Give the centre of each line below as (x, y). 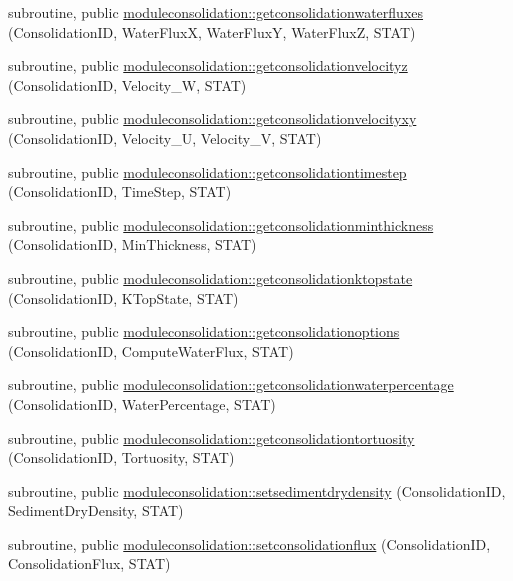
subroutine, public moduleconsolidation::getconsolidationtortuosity (211, 437)
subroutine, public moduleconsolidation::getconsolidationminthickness (221, 224)
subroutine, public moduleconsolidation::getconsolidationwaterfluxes (216, 12)
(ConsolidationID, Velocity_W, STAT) (127, 84)
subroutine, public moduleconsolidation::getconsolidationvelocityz (208, 65)
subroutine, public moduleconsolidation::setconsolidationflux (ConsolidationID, (249, 543)
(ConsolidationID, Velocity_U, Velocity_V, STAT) (165, 137)
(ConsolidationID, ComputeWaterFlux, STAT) (151, 350)
